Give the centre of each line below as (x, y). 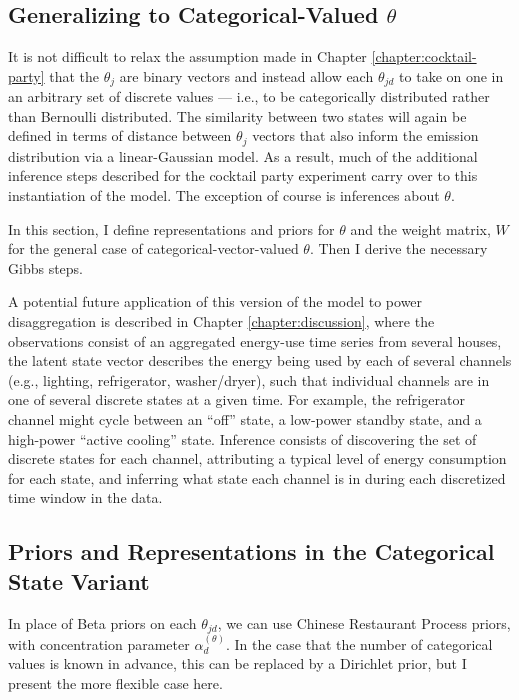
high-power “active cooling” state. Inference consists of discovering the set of (242, 438)
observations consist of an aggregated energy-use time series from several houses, (255, 340)
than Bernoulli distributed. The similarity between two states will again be (237, 115)
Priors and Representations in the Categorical (251, 551)
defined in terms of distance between (120, 135)
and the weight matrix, (420, 228)
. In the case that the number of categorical (359, 643)
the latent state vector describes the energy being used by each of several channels (260, 360)
